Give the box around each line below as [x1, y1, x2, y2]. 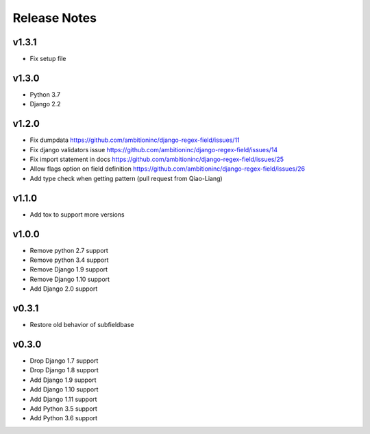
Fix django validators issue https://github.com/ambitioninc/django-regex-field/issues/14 [29, 145, 277, 154]
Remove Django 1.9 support [29, 265, 108, 274]
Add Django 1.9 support [29, 376, 97, 384]
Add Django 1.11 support [29, 395, 97, 403]
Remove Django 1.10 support [29, 275, 110, 283]
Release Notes [12, 10, 97, 25]
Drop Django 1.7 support [29, 357, 99, 365]
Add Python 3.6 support [29, 414, 98, 422]
